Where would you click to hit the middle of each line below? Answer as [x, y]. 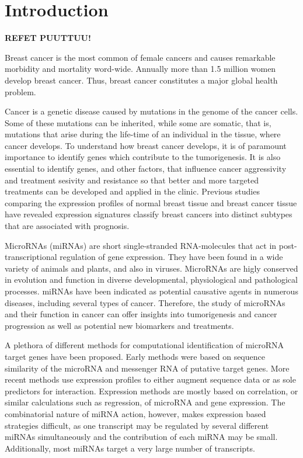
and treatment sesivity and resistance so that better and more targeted [132, 180]
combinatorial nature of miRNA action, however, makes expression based [135, 413]
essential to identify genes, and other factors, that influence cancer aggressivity [146, 169]
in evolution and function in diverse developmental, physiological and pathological [151, 280]
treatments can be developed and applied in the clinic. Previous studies [132, 191]
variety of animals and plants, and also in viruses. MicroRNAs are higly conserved [151, 268]
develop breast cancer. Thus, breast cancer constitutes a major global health [141, 80]
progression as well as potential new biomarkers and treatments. [119, 325]
